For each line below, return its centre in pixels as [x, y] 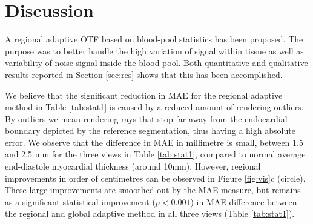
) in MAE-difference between [244, 201]
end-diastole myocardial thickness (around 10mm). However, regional [133, 166]
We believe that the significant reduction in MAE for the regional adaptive [144, 95]
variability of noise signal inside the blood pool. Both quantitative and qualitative [156, 63]
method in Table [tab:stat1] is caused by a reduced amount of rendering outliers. [154, 107]
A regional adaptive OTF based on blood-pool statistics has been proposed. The [154, 39]
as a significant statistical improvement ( [80, 201]
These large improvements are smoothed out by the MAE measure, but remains [153, 190]
